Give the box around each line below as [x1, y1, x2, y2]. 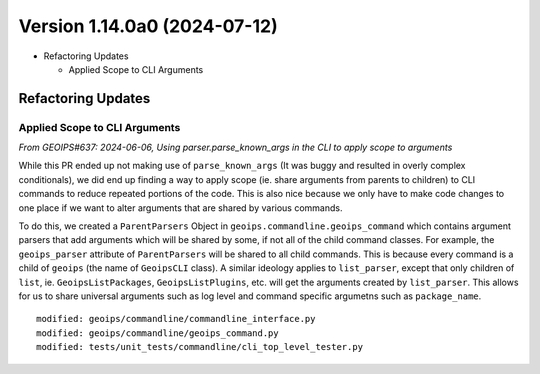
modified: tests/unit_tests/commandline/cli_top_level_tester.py [36, 341, 364, 353]
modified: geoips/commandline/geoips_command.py [36, 327, 279, 339]
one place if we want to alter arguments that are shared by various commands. [18, 201, 343, 214]
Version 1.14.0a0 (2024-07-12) [18, 15, 279, 37]
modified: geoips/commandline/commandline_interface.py [36, 313, 316, 325]
